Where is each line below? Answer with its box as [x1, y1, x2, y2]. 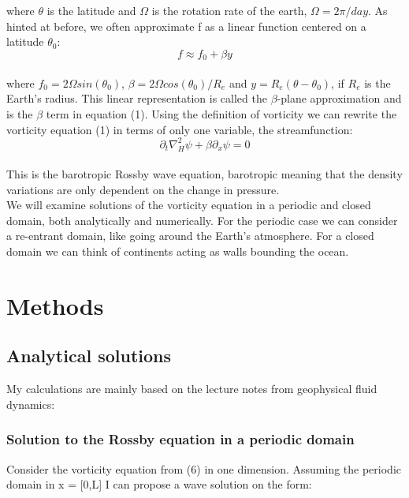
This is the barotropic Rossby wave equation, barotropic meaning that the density [6, 166, 403, 182]
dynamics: [6, 395, 55, 412]
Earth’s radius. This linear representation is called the [6, 90, 267, 107]
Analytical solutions [6, 343, 171, 368]
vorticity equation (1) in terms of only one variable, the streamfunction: [6, 121, 353, 137]
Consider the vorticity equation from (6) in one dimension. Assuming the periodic [6, 460, 401, 477]
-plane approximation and [277, 90, 402, 107]
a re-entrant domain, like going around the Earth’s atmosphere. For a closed [6, 227, 374, 244]
